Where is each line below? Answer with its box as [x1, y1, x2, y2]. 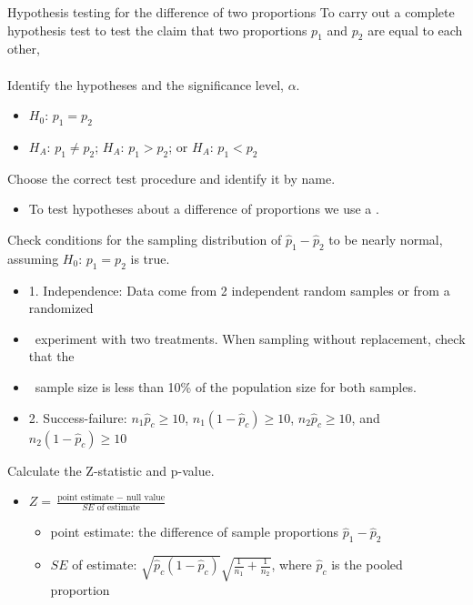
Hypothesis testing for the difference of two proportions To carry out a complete [7, 3, 455, 21]
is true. [130, 248, 170, 267]
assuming [7, 248, 59, 267]
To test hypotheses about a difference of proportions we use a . [28, 199, 379, 218]
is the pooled [331, 555, 403, 573]
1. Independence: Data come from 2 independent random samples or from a [28, 280, 450, 299]
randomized [28, 298, 94, 318]
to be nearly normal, [328, 229, 443, 248]
